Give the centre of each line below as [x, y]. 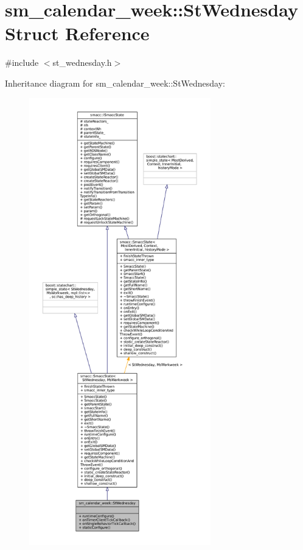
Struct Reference [77, 33]
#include [22, 62]
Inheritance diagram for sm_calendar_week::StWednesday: [115, 83]
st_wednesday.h [82, 62]
